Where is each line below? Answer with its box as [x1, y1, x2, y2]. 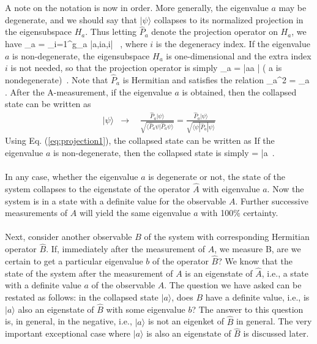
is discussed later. [243, 327, 309, 340]
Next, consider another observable [5, 230, 132, 243]
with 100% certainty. [201, 206, 278, 219]
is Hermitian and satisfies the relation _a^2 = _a [122, 73, 310, 86]
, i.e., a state [261, 266, 308, 279]
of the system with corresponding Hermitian [144, 230, 310, 243]
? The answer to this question [192, 302, 304, 315]
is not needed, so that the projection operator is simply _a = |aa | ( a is [10, 61, 282, 74]
